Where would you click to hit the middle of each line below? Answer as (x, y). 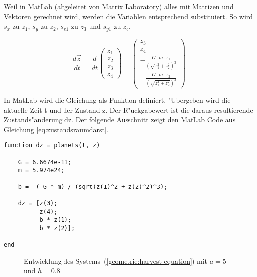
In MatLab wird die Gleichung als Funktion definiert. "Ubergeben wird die (117, 100)
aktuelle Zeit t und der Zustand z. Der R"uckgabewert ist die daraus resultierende (128, 110)
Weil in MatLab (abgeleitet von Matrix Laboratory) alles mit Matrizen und (119, 6)
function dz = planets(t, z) (52, 145)
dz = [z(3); (38, 203)
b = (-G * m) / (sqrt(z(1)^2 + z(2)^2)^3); (93, 187)
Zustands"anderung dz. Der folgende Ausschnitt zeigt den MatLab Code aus (120, 120)
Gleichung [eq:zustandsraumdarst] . (56, 129)
